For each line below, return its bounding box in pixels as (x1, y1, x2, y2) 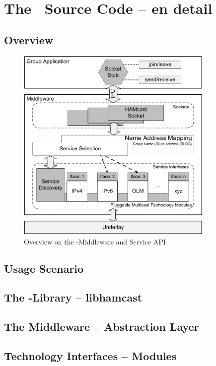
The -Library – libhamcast (4, 290, 143, 305)
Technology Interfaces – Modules (4, 348, 177, 363)
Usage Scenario (4, 260, 84, 276)
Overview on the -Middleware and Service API (24, 236, 166, 246)
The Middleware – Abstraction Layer (4, 319, 199, 334)
